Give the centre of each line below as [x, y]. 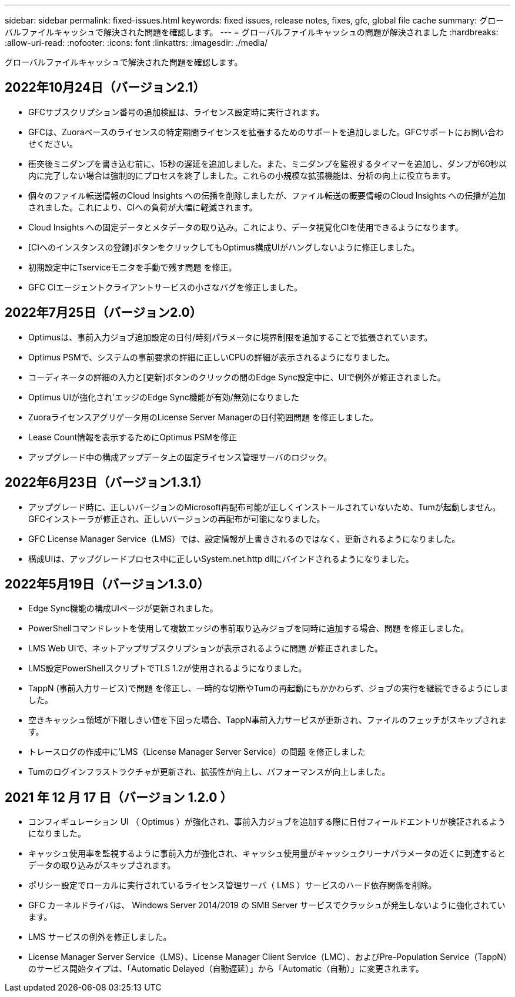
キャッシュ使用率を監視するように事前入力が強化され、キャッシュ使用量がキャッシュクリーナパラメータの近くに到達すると [267, 854]
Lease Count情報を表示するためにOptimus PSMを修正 [133, 437]
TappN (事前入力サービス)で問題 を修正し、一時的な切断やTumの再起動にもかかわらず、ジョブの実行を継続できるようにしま [268, 688]
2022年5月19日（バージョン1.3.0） [107, 584]
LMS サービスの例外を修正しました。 [100, 937]
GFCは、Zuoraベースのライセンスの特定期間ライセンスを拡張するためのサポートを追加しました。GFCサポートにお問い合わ [266, 132]
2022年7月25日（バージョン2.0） [103, 313]
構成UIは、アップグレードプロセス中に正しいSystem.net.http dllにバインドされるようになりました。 [221, 558]
